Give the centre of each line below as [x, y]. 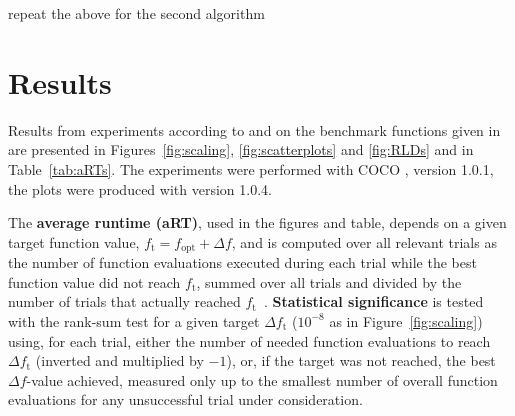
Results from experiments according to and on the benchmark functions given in [254, 129]
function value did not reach [94, 281]
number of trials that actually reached [124, 301]
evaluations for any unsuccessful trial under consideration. [185, 399]
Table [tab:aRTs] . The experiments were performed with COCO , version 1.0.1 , [251, 168]
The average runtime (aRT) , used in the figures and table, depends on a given [257, 222]
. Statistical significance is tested [373, 301]
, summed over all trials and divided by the [329, 281]
